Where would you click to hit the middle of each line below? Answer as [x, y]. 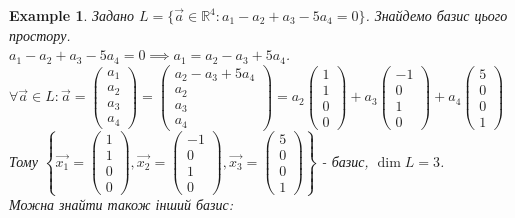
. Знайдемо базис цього [436, 15]
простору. [40, 34]
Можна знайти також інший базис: [121, 204]
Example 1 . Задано [72, 15]
